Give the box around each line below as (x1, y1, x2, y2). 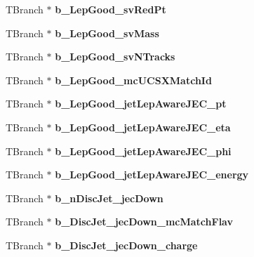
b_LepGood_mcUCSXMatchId (55, 72, 212, 87)
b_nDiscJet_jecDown (55, 190, 163, 205)
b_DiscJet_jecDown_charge (55, 237, 198, 252)
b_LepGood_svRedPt (55, 2, 166, 16)
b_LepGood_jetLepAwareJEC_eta (55, 119, 231, 134)
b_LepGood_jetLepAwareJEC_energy (55, 167, 249, 182)
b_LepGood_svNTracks (55, 49, 175, 64)
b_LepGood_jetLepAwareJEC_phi (55, 143, 232, 158)
